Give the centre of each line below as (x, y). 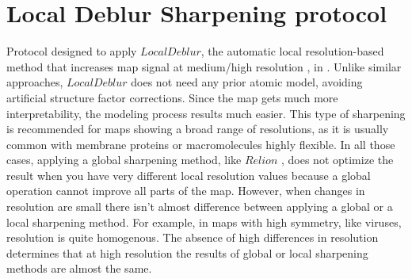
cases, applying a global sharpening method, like (124, 160)
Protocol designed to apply (72, 51)
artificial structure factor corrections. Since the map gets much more (172, 97)
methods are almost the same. (79, 268)
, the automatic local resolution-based (292, 51)
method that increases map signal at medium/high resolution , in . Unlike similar (204, 66)
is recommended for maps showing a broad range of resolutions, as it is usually (198, 129)
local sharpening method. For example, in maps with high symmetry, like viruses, (204, 222)
